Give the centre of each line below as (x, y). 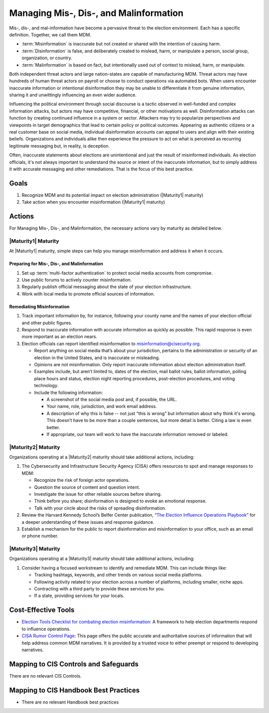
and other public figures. (47, 323)
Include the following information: (68, 392)
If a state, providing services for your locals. (79, 596)
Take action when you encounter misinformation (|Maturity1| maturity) (93, 202)
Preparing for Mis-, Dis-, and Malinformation (56, 264)
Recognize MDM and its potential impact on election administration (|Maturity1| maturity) (113, 195)
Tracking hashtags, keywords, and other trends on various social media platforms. (118, 575)
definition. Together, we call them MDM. (50, 34)
